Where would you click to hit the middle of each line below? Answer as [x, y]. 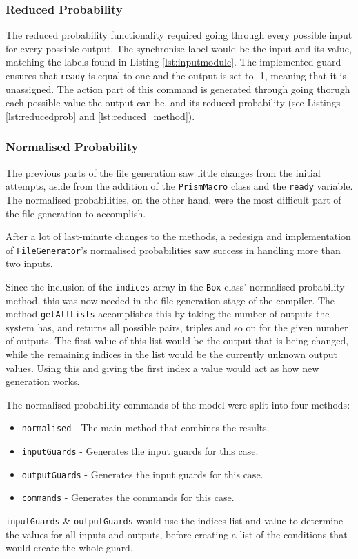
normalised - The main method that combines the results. [146, 428]
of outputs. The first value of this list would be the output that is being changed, [177, 341]
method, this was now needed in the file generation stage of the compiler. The [170, 300]
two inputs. [29, 263]
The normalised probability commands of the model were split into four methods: [178, 404]
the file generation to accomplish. [76, 213]
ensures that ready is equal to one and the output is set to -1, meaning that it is [176, 75]
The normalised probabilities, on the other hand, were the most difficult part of [173, 199]
